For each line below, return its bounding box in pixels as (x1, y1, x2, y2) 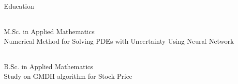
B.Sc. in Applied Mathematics (4, 61, 93, 71)
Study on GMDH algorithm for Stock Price (4, 71, 133, 81)
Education (4, 1, 34, 11)
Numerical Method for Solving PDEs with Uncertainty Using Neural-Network (4, 36, 234, 46)
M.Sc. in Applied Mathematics (4, 26, 95, 36)
